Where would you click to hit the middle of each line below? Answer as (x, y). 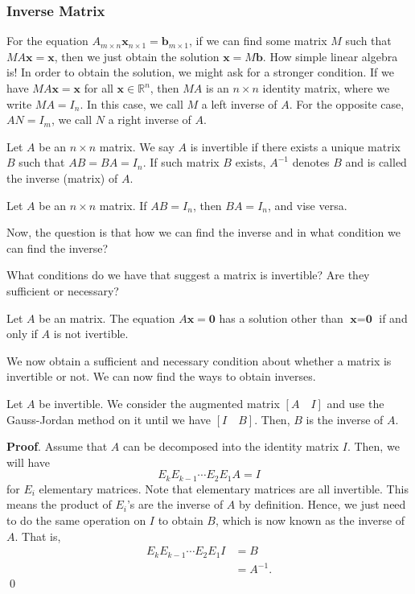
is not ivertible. (91, 334)
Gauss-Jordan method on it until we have (109, 419)
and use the (355, 403)
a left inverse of (239, 103)
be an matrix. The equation (107, 318)
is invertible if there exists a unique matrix (295, 146)
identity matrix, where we (326, 88)
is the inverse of (345, 419)
